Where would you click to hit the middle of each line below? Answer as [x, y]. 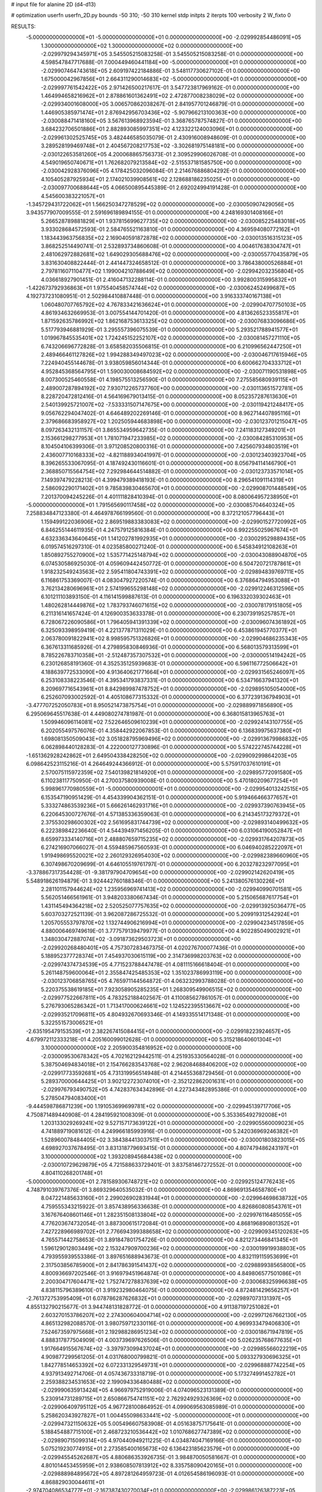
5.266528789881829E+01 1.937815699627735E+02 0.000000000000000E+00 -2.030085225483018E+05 [173, 221]
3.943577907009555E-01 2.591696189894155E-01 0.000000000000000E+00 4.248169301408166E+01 [154, 212]
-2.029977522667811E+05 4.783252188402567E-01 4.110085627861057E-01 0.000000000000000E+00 [170, 998]
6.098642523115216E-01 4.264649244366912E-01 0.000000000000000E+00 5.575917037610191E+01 [153, 764]
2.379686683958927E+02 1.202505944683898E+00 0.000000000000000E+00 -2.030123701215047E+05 [174, 421]
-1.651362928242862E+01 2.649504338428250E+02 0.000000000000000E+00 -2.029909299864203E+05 [162, 756]
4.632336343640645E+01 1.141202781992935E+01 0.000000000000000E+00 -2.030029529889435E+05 [174, 538]
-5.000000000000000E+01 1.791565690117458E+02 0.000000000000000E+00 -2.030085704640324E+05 [160, 505]
